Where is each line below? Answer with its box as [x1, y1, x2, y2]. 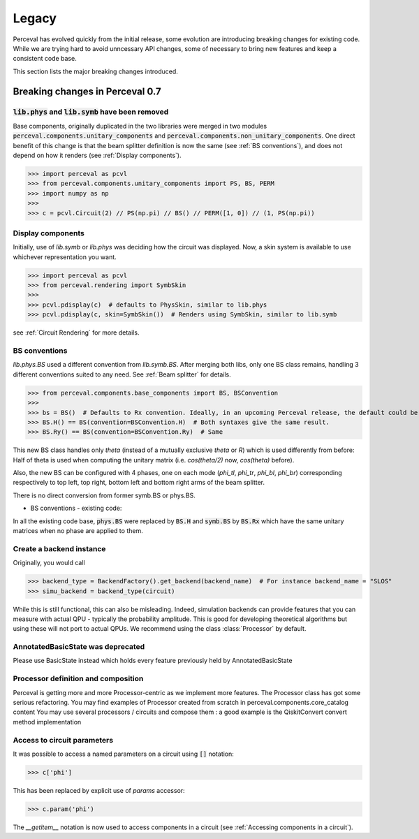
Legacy [13, 10, 57, 26]
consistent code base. [13, 54, 77, 63]
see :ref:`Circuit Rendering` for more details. [13, 328, 140, 337]
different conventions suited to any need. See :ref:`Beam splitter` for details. [13, 370, 232, 379]
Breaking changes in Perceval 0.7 [13, 85, 161, 97]
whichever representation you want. [13, 252, 117, 261]
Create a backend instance [13, 543, 106, 553]
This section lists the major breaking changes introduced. [13, 67, 178, 75]
